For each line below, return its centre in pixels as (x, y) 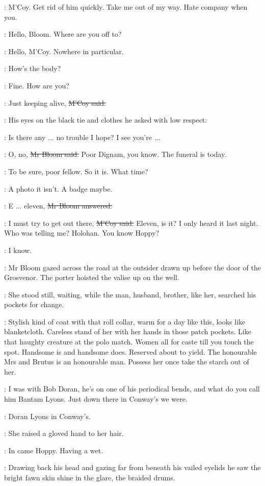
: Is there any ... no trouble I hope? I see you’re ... (82, 137)
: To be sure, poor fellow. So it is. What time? (76, 171)
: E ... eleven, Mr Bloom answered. (58, 206)
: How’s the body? (33, 68)
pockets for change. (34, 304)
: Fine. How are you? (37, 85)
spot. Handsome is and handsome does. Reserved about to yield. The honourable (130, 351)
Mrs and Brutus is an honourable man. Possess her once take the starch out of (127, 362)
